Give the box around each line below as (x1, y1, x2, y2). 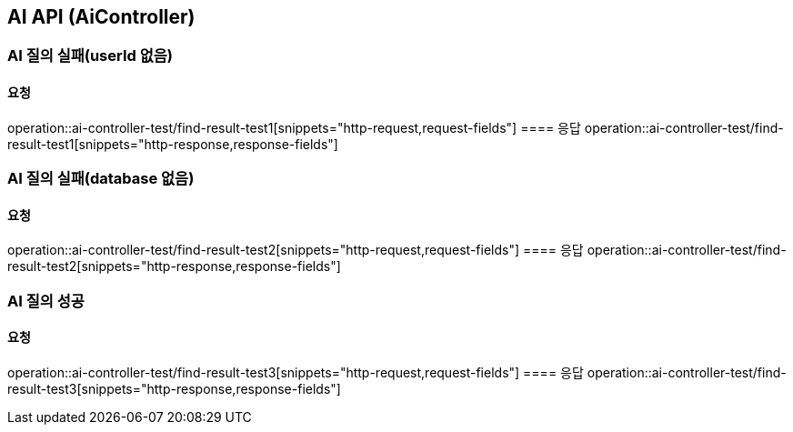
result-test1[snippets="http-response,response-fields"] (7, 136, 338, 152)
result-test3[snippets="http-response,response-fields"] (7, 380, 341, 397)
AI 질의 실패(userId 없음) (7, 46, 173, 65)
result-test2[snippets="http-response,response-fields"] (7, 258, 341, 275)
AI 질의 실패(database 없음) (7, 169, 195, 188)
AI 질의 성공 (7, 291, 85, 310)
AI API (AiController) (7, 5, 196, 28)
